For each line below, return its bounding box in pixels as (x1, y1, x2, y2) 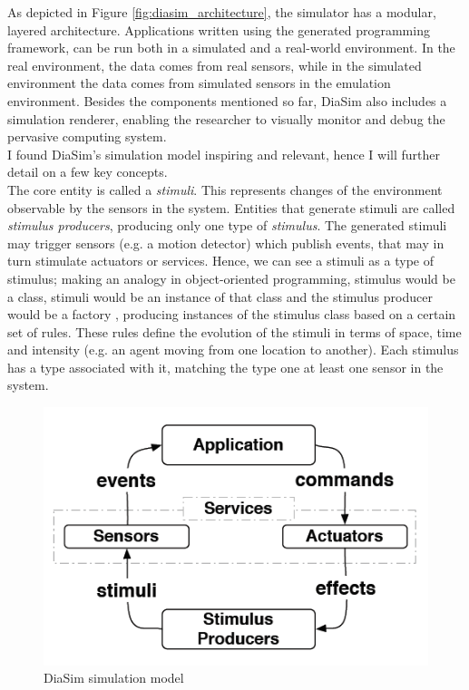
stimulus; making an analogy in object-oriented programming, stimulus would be (7, 268, 455, 287)
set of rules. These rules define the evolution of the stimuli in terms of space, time (7, 322, 462, 341)
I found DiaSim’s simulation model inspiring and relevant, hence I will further (7, 144, 441, 163)
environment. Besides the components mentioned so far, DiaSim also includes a (7, 91, 447, 110)
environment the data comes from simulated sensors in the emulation (7, 73, 391, 92)
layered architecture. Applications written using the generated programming (7, 20, 430, 39)
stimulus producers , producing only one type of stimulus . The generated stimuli (7, 216, 447, 235)
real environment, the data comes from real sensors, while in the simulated (7, 55, 422, 74)
